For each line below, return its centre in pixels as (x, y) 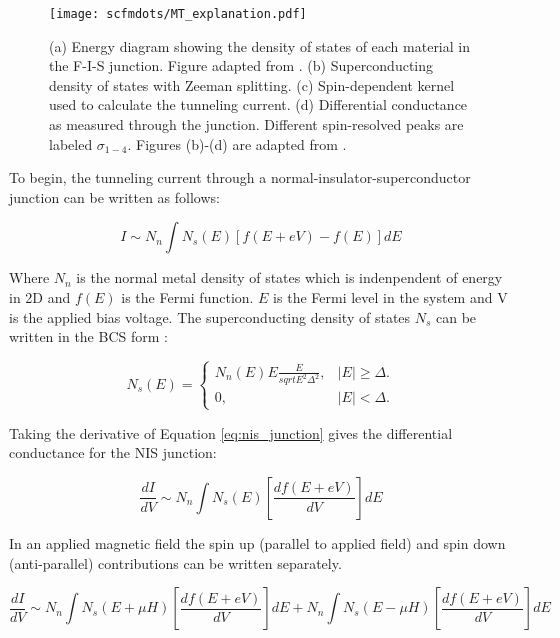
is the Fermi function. (187, 297)
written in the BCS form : (88, 336)
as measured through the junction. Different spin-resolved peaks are (256, 124)
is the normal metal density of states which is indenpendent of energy (289, 277)
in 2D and (40, 297)
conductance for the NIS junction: (113, 452)
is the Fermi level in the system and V (390, 297)
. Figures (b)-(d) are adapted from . (237, 143)
